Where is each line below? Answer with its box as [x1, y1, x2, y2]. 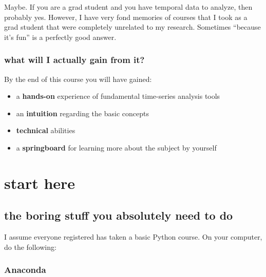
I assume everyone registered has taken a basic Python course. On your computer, [4, 231, 262, 242]
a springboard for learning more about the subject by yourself [16, 142, 217, 153]
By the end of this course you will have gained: [4, 73, 152, 84]
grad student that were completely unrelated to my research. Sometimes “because [4, 22, 261, 32]
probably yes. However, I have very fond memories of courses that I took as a [4, 11, 248, 22]
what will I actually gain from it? [4, 53, 145, 66]
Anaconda [4, 263, 46, 276]
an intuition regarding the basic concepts [16, 108, 149, 118]
